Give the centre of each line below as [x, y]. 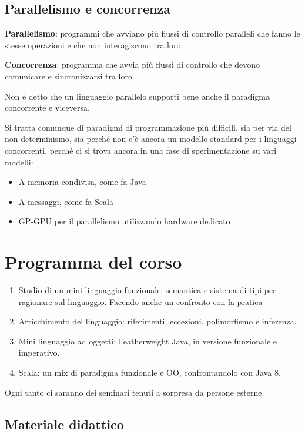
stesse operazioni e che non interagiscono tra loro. [94, 44]
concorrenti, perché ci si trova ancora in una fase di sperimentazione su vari [141, 150]
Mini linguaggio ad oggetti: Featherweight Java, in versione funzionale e [148, 341]
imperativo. [39, 352]
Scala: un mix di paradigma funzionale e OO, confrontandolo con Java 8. [150, 372]
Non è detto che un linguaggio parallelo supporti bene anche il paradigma [137, 96]
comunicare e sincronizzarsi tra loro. [70, 76]
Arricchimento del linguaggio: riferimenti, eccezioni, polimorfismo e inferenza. [157, 321]
